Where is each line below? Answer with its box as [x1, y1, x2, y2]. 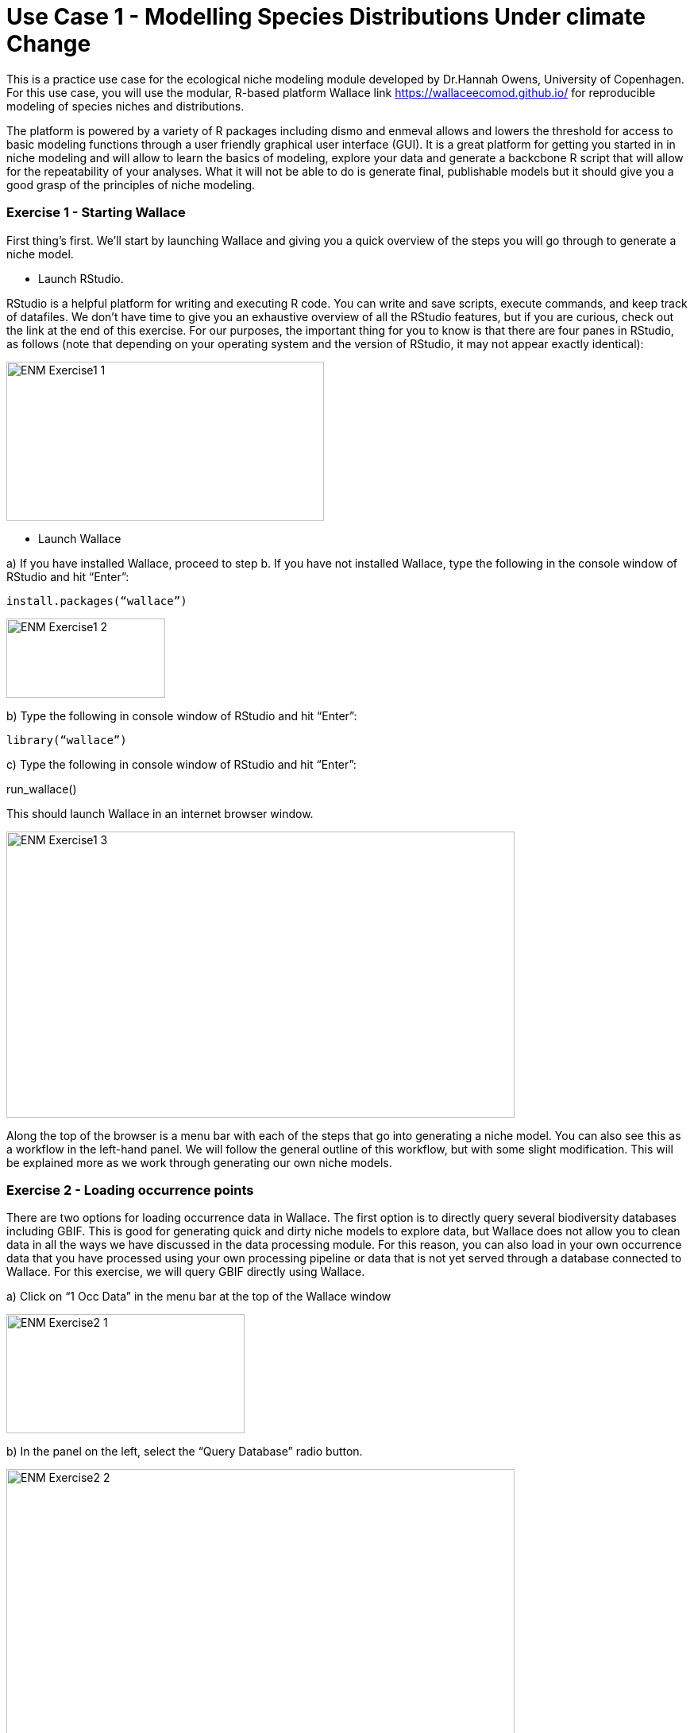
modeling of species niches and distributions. [6, 99, 245, 113]
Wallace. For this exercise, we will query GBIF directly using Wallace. [6, 1265, 365, 1279]
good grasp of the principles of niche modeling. [6, 177, 256, 192]
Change [6, 30, 91, 57]
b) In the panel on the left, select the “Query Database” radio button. [6, 1444, 363, 1459]
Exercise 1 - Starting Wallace [6, 204, 186, 221]
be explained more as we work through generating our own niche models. [6, 1155, 392, 1169]
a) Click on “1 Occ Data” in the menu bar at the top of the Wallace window [6, 1289, 391, 1304]
